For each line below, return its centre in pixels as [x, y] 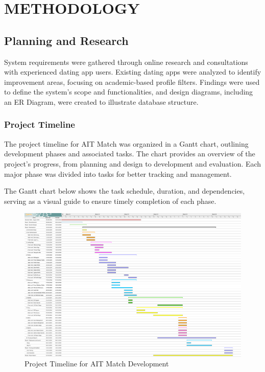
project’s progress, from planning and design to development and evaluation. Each [133, 163]
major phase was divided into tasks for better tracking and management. [118, 173]
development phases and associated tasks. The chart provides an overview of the [130, 154]
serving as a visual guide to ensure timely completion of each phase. [110, 201]
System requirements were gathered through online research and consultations [126, 62]
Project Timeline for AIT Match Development [97, 364]
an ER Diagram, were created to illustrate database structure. [101, 101]
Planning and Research [66, 40]
